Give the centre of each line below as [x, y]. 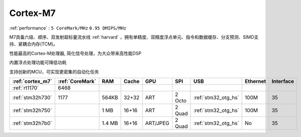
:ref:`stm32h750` [32, 110]
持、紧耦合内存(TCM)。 [33, 44]
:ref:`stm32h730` [32, 97]
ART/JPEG [157, 123]
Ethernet [256, 81]
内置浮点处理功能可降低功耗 [38, 62]
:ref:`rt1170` [26, 87]
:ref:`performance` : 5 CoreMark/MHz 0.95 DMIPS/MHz [68, 28]
